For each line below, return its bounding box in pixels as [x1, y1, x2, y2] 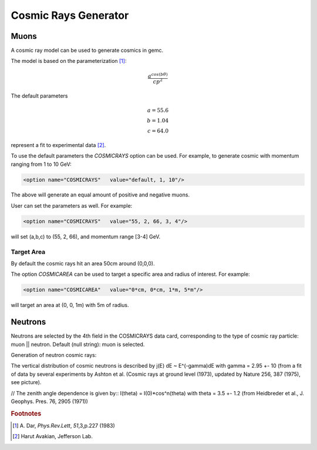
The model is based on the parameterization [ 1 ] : [11, 58, 127, 65]
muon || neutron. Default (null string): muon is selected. [11, 341, 145, 348]
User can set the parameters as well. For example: [11, 202, 133, 209]
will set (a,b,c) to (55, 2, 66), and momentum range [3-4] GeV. [11, 233, 161, 240]
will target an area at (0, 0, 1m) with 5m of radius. [11, 302, 129, 309]
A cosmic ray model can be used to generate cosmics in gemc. [11, 47, 164, 54]
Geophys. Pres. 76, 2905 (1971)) [11, 398, 88, 405]
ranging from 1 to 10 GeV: [11, 161, 72, 168]
